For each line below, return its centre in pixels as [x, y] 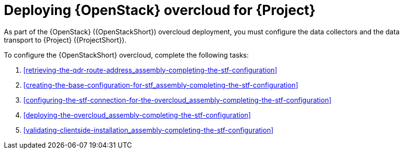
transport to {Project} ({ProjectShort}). [65, 40]
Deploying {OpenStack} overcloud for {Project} [160, 10]
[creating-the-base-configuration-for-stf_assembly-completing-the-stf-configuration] [161, 85]
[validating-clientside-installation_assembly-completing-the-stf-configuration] [149, 130]
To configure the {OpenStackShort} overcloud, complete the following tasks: [126, 55]
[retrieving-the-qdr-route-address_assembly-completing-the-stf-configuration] [150, 70]
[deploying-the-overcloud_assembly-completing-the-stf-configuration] [137, 115]
